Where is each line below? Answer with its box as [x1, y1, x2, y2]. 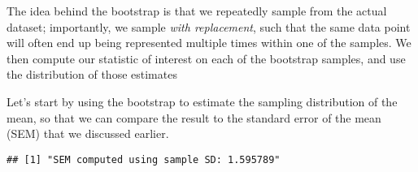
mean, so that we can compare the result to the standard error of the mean [7, 109, 381, 126]
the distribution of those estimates [7, 66, 177, 83]
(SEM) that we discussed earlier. [7, 125, 169, 142]
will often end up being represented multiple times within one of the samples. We [7, 34, 411, 51]
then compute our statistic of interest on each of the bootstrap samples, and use [7, 49, 406, 67]
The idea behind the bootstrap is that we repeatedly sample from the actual [7, 2, 387, 19]
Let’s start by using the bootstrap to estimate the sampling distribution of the [7, 92, 398, 110]
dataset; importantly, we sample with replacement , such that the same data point [7, 18, 411, 35]
